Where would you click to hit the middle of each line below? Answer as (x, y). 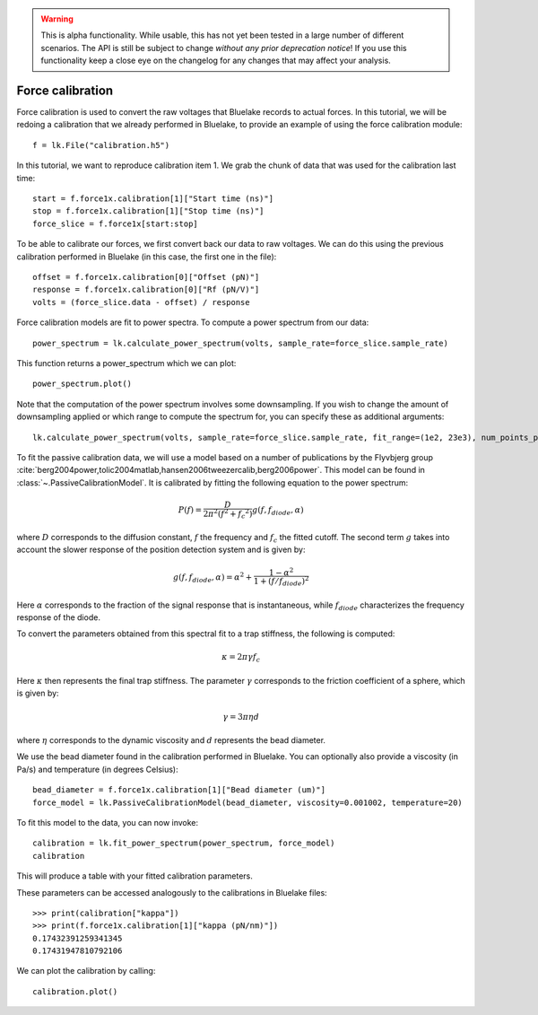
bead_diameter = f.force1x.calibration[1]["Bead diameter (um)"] (179, 790)
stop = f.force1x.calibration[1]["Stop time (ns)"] (148, 211)
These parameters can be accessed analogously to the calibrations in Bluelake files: (172, 892)
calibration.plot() (75, 991)
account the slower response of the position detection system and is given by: (161, 550)
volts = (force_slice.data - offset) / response (141, 302)
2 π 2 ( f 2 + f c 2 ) (228, 514)
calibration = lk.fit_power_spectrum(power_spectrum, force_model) (184, 843)
